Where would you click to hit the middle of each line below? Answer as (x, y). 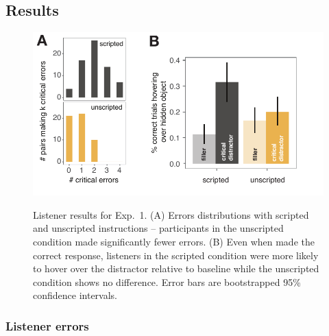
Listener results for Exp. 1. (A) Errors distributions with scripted (171, 214)
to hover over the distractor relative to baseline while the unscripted (176, 268)
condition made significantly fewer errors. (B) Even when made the (174, 242)
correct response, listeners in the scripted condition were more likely (176, 255)
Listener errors (47, 325)
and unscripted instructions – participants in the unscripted (158, 228)
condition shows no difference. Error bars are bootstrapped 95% (167, 281)
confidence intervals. (75, 295)
